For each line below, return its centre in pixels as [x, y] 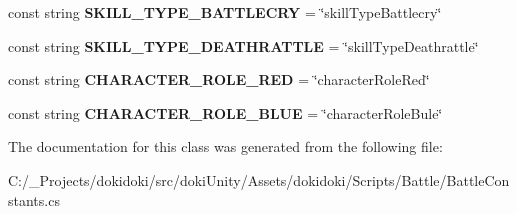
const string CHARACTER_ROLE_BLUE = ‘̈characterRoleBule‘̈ [225, 112]
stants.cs [34, 199]
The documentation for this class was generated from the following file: [225, 146]
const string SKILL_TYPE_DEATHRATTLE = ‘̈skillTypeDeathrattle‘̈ [243, 45]
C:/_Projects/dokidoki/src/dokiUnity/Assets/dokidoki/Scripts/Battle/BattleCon [259, 179]
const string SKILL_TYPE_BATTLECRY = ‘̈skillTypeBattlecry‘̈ [225, 12]
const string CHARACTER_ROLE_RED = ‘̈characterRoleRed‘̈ [219, 79]
